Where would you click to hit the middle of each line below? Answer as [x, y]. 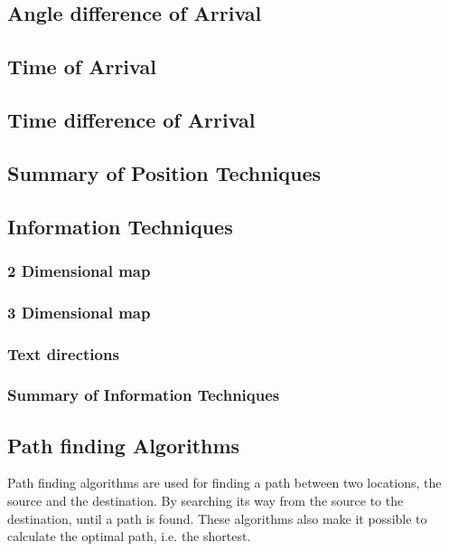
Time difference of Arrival [131, 119]
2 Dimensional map [79, 270]
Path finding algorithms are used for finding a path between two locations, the [224, 483]
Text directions [63, 353]
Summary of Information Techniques [144, 395]
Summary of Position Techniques [164, 172]
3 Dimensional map [79, 312]
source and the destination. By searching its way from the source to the [206, 501]
